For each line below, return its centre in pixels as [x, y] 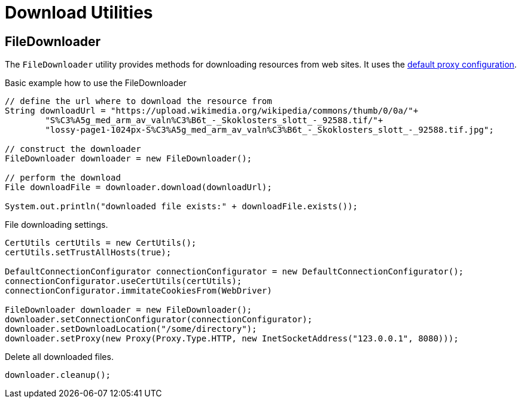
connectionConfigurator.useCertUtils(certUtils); [124, 281]
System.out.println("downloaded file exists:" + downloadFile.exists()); [182, 207]
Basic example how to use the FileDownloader [96, 83]
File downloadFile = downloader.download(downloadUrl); [138, 187]
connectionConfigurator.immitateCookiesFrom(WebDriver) [138, 291]
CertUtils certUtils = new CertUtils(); [101, 243]
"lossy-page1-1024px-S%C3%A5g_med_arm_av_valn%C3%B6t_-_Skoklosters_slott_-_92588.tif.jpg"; [269, 130]
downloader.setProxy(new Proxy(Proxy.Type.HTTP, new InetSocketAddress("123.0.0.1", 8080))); [232, 339]
